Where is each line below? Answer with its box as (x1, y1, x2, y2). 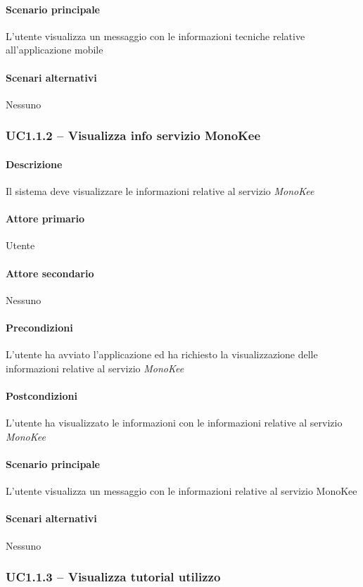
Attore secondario (6, 265, 94, 280)
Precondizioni (6, 320, 73, 334)
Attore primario (6, 211, 85, 226)
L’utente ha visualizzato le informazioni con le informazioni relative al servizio (6, 415, 343, 430)
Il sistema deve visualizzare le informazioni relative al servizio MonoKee (6, 184, 314, 198)
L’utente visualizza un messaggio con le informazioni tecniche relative (6, 28, 305, 43)
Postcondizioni (6, 388, 77, 403)
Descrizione (6, 156, 63, 171)
